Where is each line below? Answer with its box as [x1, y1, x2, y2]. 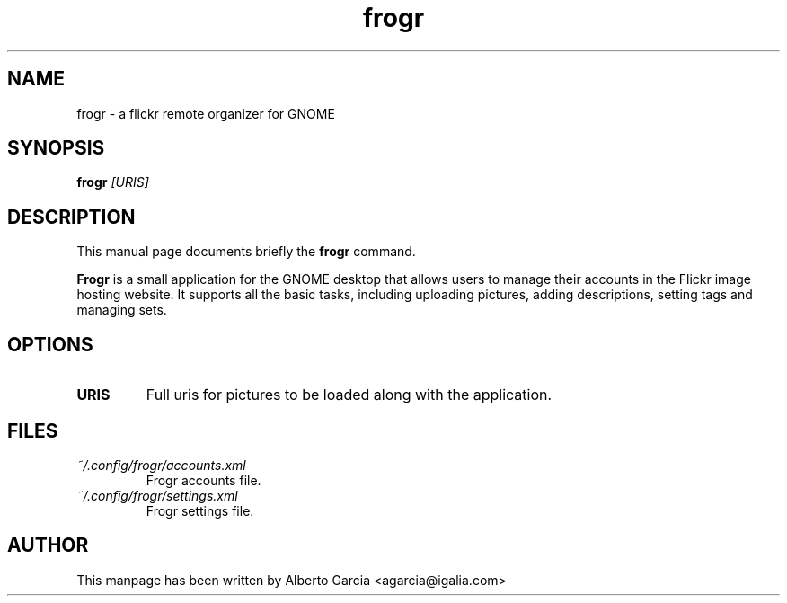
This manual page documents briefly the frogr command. [76, 244, 416, 260]
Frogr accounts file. [146, 472, 261, 488]
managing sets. [76, 302, 167, 318]
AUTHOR [7, 534, 89, 557]
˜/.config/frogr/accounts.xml [76, 457, 246, 473]
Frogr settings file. [146, 502, 254, 519]
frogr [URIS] [76, 174, 149, 191]
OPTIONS [7, 333, 93, 356]
